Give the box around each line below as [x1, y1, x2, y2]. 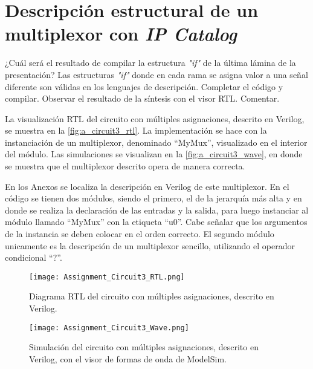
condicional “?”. [5, 251, 62, 264]
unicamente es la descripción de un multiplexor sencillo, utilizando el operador [5, 239, 295, 252]
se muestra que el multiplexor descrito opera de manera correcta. [5, 160, 245, 172]
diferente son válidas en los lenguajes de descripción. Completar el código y [5, 80, 283, 93]
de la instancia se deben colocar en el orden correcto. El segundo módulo [5, 227, 274, 240]
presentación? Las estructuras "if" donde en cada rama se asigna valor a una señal [5, 68, 308, 80]
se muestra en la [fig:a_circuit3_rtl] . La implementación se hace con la [5, 124, 267, 137]
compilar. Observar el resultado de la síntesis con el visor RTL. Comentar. [5, 92, 280, 105]
